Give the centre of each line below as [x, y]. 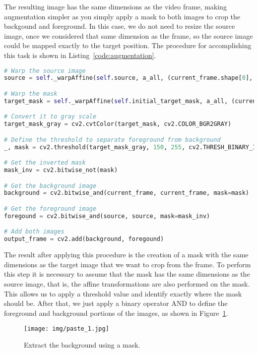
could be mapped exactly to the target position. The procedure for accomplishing [128, 45]
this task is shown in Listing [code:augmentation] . [80, 55]
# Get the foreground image [50, 209]
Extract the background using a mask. [82, 344]
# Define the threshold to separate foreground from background [112, 140]
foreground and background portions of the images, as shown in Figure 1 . [116, 313]
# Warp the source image [45, 71]
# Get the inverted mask [45, 163]
